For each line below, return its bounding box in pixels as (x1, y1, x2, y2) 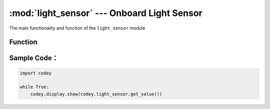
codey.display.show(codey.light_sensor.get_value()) (30, 91, 162, 97)
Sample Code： (9, 54, 58, 62)
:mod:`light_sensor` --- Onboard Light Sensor (9, 7, 202, 18)
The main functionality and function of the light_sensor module (9, 25, 145, 31)
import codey (19, 70, 52, 76)
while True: (19, 84, 49, 90)
